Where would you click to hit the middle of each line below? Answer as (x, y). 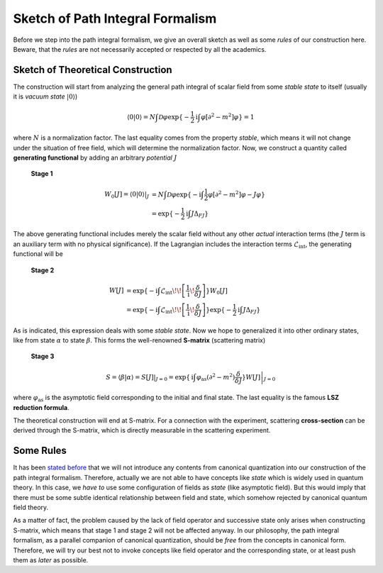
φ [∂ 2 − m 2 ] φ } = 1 (228, 116)
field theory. (31, 507)
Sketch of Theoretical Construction (93, 70)
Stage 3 (43, 356)
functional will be (38, 254)
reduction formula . (41, 407)
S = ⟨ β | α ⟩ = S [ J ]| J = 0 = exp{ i (149, 378)
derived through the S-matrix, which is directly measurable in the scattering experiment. (142, 430)
